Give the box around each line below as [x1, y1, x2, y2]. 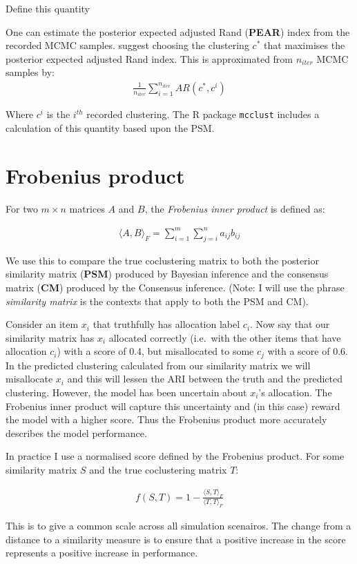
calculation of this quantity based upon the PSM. [6, 121, 215, 135]
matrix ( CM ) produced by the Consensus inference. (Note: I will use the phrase [6, 280, 345, 294]
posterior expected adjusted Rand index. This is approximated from [6, 51, 293, 66]
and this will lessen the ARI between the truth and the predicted [67, 371, 342, 386]
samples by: [6, 65, 55, 79]
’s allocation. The [258, 385, 332, 399]
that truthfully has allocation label [93, 317, 240, 331]
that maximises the [263, 38, 345, 52]
